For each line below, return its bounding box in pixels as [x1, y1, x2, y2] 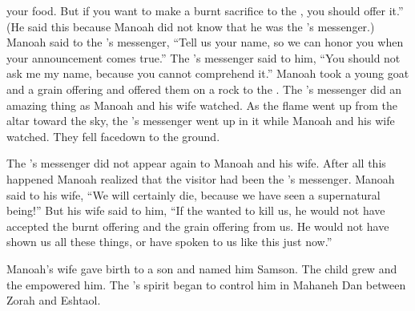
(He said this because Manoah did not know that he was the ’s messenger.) [6, 18, 375, 34]
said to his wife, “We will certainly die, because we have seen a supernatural [6, 186, 381, 203]
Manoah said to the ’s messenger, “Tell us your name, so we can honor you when [6, 34, 404, 50]
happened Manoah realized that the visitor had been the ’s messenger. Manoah [6, 170, 395, 187]
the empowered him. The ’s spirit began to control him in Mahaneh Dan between [6, 276, 406, 293]
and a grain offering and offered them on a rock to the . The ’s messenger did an [6, 80, 402, 97]
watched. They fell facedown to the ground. [6, 127, 220, 144]
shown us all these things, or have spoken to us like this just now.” [6, 233, 332, 250]
